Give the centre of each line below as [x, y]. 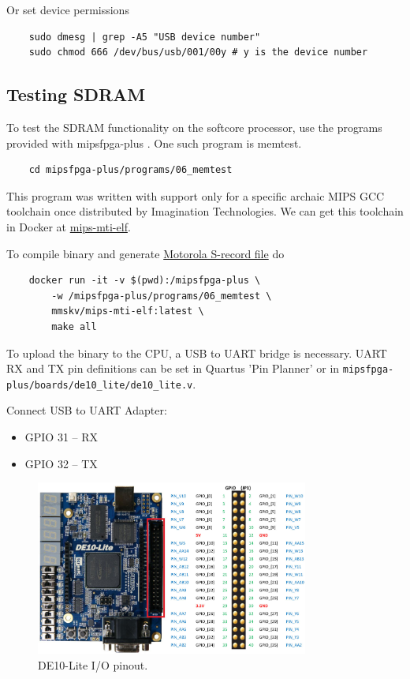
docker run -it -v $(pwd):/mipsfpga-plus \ [145, 281]
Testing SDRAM [76, 94]
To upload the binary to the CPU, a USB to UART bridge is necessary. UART [197, 353]
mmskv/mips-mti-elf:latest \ [128, 311]
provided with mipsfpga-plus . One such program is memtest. [154, 143]
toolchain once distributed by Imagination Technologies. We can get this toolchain [205, 211]
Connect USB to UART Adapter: [87, 410]
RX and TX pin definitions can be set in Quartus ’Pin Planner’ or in [173, 368]
